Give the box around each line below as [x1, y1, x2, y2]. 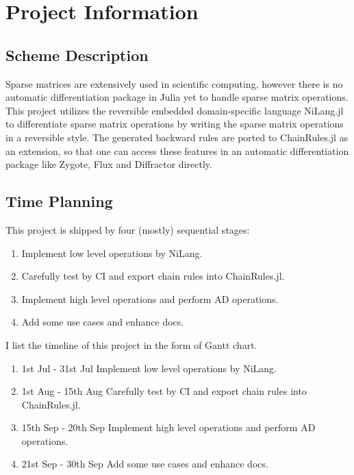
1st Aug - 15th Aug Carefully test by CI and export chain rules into [21, 384, 307, 398]
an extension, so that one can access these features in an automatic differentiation [5, 143, 349, 158]
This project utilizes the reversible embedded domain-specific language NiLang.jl [5, 103, 344, 117]
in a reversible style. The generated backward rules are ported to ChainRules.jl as [5, 130, 349, 144]
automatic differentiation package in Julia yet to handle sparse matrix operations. [5, 90, 349, 104]
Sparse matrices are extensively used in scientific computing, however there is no [5, 76, 343, 90]
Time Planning [5, 191, 113, 212]
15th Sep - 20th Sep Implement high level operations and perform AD [21, 420, 316, 435]
